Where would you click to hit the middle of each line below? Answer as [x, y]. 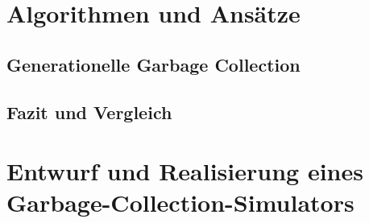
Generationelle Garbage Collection [153, 64]
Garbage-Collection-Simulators [180, 202]
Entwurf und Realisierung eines [185, 171]
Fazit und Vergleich [89, 111]
